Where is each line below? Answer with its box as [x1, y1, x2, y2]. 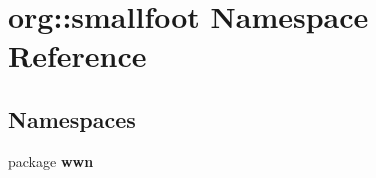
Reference [8, 35, 147, 76]
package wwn [8, 150, 94, 171]
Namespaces [8, 103, 136, 134]
